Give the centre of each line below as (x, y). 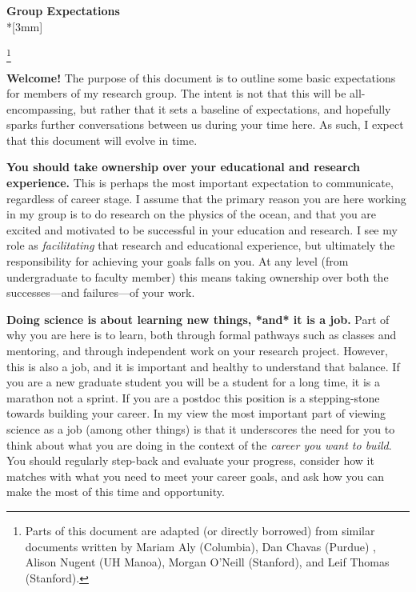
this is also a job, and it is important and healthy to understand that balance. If (203, 366)
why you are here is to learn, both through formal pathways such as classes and (202, 335)
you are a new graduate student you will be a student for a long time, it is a (193, 382)
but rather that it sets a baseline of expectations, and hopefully (235, 108)
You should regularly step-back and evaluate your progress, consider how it (190, 460)
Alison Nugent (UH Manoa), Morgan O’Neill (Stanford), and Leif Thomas (207, 562)
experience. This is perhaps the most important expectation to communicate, (200, 183)
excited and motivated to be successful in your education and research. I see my (202, 229)
